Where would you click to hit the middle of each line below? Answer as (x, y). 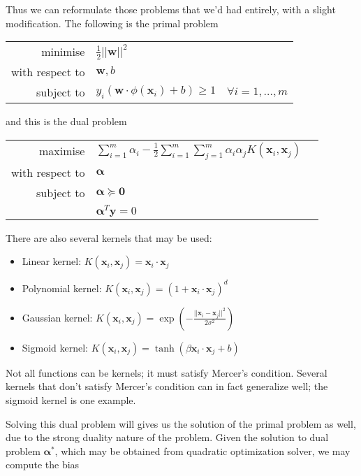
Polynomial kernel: (62, 288)
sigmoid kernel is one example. (71, 400)
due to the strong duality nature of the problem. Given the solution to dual (167, 437)
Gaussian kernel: (57, 317)
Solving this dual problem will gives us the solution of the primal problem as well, (181, 423)
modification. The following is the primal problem (112, 23)
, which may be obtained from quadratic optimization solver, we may (202, 450)
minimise (63, 52)
